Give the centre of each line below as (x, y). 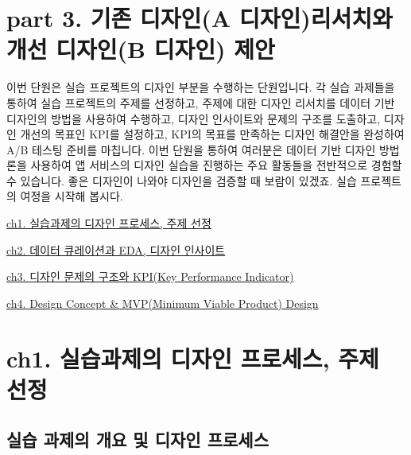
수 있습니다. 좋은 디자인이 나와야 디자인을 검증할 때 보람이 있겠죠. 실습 (182, 180)
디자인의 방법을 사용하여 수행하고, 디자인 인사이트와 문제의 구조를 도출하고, (194, 118)
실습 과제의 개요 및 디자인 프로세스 (138, 439)
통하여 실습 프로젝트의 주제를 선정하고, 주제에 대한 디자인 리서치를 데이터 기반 (201, 102)
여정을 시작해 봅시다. (72, 196)
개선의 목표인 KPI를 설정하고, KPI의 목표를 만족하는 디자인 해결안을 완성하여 (212, 134)
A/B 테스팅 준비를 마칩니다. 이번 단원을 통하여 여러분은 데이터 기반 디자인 (191, 149)
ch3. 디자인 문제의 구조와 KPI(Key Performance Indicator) (150, 276)
